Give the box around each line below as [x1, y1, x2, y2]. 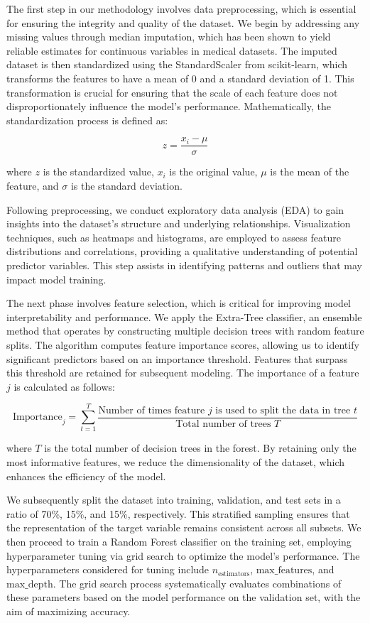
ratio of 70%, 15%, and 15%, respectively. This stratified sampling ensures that [6, 506, 350, 521]
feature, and [6, 178, 59, 193]
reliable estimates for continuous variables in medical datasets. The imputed [6, 43, 337, 58]
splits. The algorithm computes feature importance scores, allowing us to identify [6, 337, 359, 352]
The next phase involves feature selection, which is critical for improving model [6, 296, 351, 310]
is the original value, [169, 164, 258, 179]
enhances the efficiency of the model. [6, 468, 166, 483]
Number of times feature [98, 405, 205, 416]
